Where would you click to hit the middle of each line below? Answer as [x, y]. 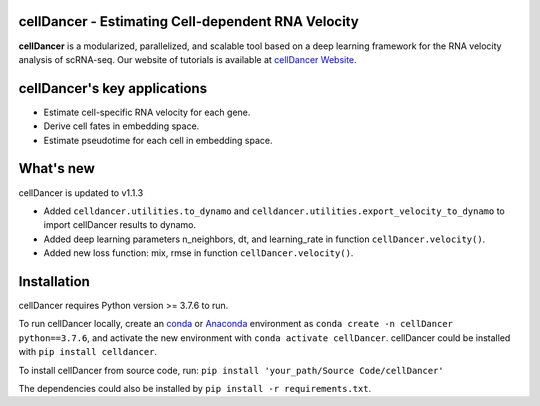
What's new [56, 168]
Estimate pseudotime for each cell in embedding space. [158, 140]
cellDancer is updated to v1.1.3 [81, 192]
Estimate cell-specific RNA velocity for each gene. [147, 112]
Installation [54, 281]
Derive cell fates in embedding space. [121, 126]
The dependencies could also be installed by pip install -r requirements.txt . [195, 388]
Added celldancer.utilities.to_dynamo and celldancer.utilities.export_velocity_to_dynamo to [274, 211]
